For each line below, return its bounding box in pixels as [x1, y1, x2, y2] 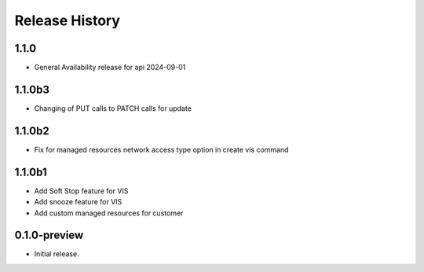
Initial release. [34, 249, 79, 259]
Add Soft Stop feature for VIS [34, 186, 129, 196]
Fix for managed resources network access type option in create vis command [34, 145, 290, 154]
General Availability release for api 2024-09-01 [34, 63, 186, 72]
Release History [14, 12, 121, 29]
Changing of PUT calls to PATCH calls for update [34, 103, 192, 113]
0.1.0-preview [14, 229, 84, 242]
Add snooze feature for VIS [34, 197, 122, 207]
